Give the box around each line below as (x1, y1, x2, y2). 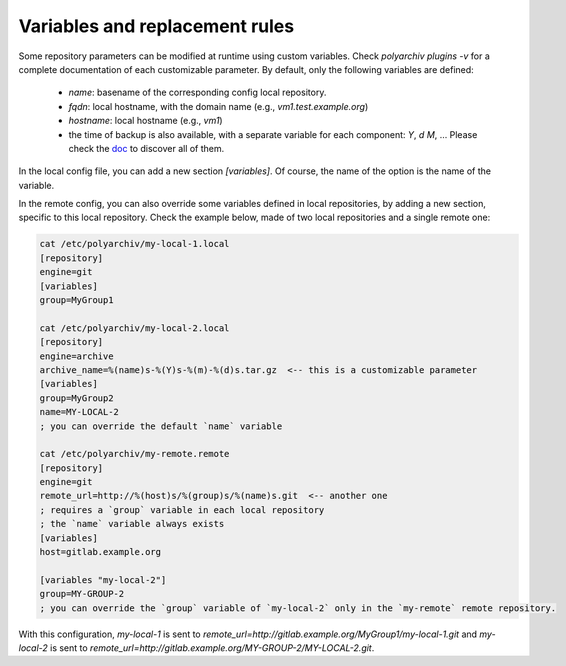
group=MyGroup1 (39, 295, 114, 305)
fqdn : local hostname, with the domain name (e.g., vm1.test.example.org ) (68, 100, 369, 112)
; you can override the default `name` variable (39, 420, 283, 432)
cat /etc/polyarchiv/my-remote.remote (39, 448, 230, 460)
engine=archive (39, 350, 114, 362)
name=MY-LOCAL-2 (39, 406, 120, 418)
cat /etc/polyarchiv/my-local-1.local (39, 238, 230, 250)
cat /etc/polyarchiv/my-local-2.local (39, 322, 230, 334)
